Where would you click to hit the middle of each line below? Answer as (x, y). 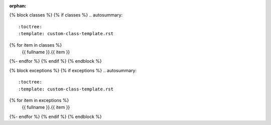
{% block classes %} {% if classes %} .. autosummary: (66, 15)
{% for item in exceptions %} (39, 100)
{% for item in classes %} (36, 45)
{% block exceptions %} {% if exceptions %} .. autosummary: (73, 70)
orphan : (18, 6)
